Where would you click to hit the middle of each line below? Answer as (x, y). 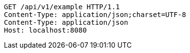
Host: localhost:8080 (45, 30)
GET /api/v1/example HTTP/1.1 (62, 7)
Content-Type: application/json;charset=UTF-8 (95, 15)
